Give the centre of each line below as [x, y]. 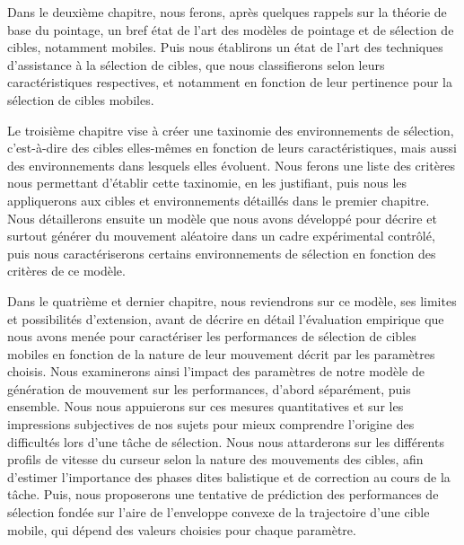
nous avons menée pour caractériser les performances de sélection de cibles [212, 336]
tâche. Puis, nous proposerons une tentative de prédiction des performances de [223, 494]
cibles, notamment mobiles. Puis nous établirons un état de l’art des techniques [225, 47]
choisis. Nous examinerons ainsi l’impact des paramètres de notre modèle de [216, 371]
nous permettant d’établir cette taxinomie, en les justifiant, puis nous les [207, 183]
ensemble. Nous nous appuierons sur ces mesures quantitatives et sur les [206, 406]
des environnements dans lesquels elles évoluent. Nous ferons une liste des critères [232, 165]
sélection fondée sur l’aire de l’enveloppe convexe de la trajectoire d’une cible [219, 512]
